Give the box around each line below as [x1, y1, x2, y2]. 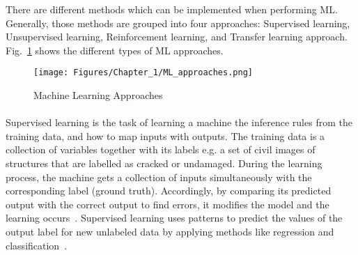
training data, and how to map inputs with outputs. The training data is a [6, 128, 325, 143]
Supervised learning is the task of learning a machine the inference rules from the [6, 115, 352, 130]
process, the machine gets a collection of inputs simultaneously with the [6, 169, 312, 184]
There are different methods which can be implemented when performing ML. [6, 2, 338, 16]
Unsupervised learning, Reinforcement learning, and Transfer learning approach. [6, 29, 348, 44]
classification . [6, 238, 68, 252]
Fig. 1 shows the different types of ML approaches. [6, 42, 224, 57]
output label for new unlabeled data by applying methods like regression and [6, 224, 334, 238]
